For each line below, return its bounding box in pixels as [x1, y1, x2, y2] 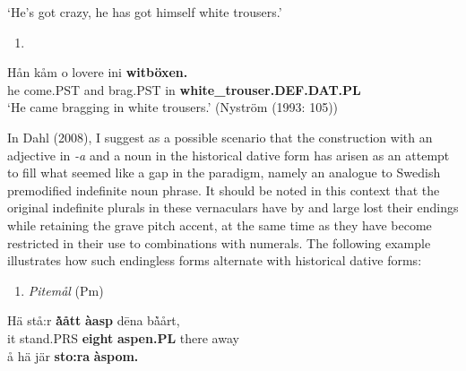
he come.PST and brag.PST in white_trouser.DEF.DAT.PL [7, 80, 361, 99]
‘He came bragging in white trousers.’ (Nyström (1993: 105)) [7, 98, 339, 116]
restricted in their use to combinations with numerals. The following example [7, 233, 431, 252]
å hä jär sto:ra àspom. [7, 346, 139, 365]
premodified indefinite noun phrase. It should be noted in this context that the [7, 180, 440, 199]
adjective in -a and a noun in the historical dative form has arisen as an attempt [7, 145, 450, 164]
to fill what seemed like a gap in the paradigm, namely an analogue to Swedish [7, 163, 441, 182]
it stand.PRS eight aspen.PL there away [7, 328, 239, 347]
